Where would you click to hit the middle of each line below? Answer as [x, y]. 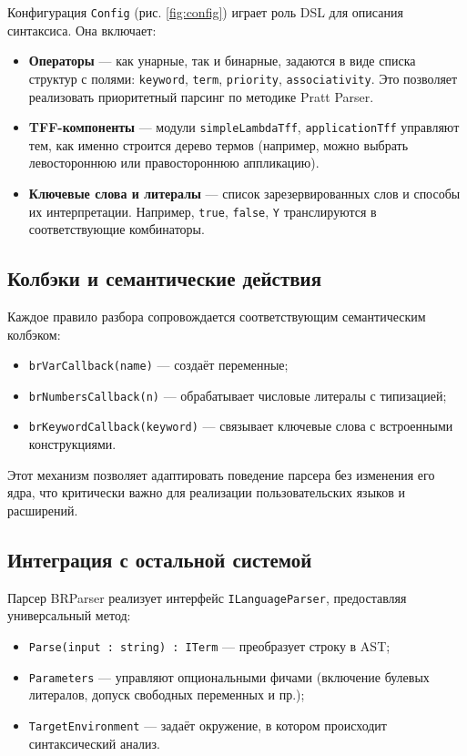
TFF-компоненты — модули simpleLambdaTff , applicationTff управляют [244, 127]
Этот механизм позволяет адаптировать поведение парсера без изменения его [221, 474]
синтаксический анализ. [94, 743]
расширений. [43, 510]
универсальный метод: [69, 615]
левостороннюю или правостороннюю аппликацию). [174, 163]
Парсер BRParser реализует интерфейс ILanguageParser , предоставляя [207, 597]
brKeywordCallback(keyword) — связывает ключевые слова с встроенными [241, 426]
